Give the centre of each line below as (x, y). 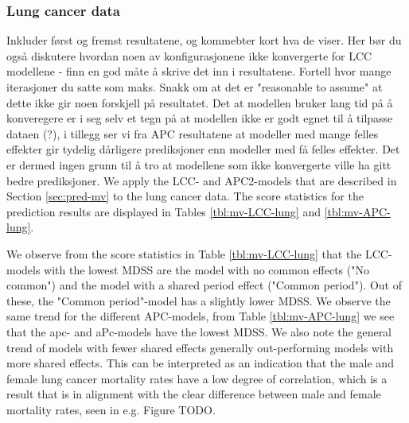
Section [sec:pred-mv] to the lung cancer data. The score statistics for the (185, 196)
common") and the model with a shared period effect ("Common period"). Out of (204, 285)
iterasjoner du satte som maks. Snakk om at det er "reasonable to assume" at (195, 87)
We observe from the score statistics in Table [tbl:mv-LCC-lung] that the (184, 253)
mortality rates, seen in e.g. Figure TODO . (111, 409)
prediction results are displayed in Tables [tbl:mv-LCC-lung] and (164, 211)
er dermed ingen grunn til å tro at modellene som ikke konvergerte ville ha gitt (199, 164)
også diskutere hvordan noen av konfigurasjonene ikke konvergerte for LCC (189, 55)
